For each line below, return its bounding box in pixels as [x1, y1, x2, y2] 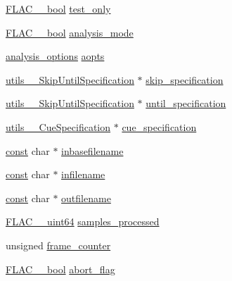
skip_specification [146, 72, 224, 87]
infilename [61, 167, 105, 182]
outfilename [61, 190, 111, 205]
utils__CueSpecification [6, 119, 111, 134]
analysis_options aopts [6, 49, 105, 63]
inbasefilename [61, 143, 124, 158]
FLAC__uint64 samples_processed [6, 214, 160, 229]
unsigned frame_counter [6, 237, 111, 252]
